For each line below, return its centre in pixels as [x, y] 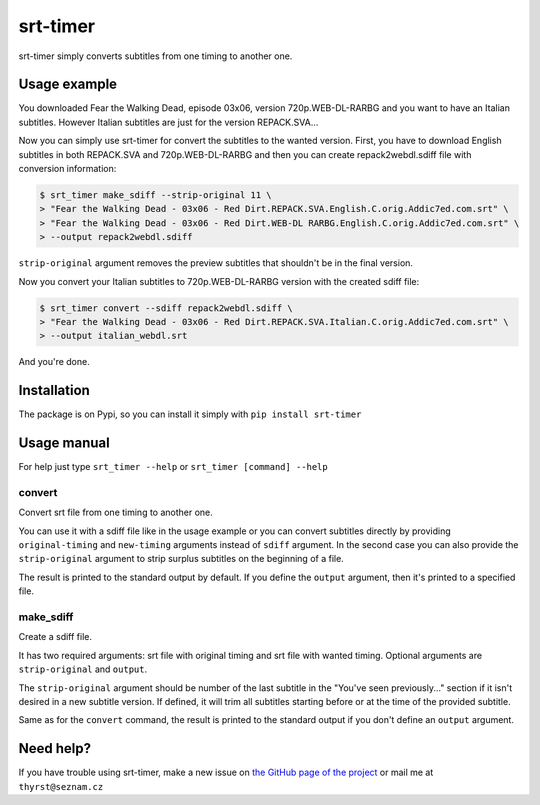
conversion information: [67, 169]
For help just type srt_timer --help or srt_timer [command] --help [173, 467]
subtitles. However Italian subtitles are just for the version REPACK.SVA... [168, 122]
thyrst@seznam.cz [61, 786]
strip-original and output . [83, 669]
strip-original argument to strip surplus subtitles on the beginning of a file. [181, 559]
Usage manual [64, 443]
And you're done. [54, 362]
